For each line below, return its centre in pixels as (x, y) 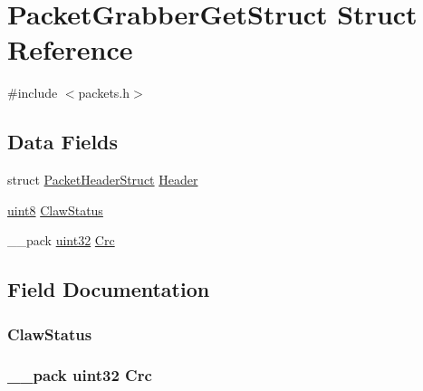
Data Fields (63, 142)
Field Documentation (109, 289)
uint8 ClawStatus (55, 210)
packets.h (104, 93)
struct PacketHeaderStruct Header (103, 180)
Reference (70, 49)
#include (33, 93)
